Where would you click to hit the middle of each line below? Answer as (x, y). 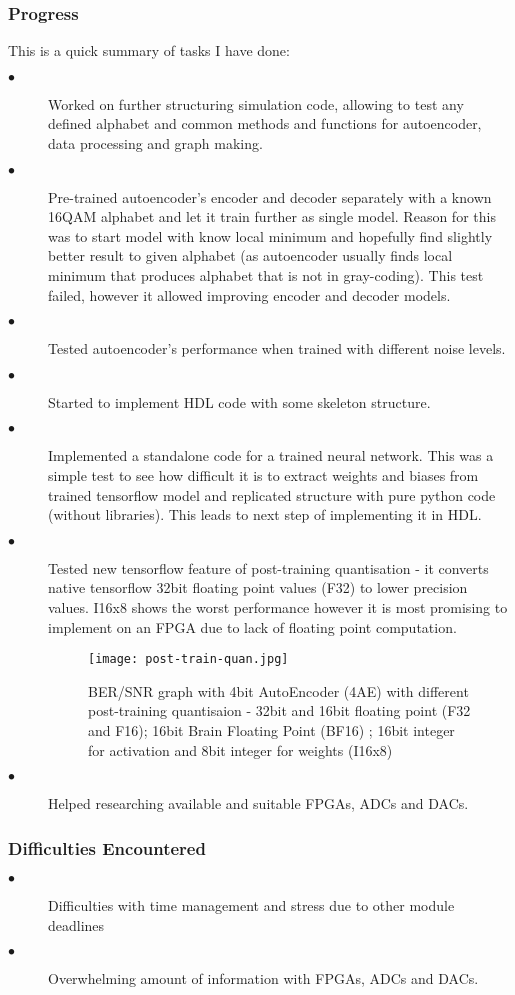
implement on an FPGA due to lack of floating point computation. (252, 626)
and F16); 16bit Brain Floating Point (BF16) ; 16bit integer (271, 729)
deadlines (76, 924)
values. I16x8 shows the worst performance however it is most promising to (278, 606)
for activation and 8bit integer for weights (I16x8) (240, 749)
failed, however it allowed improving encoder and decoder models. (249, 294)
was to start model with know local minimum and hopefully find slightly (270, 235)
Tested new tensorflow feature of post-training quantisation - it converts (268, 567)
